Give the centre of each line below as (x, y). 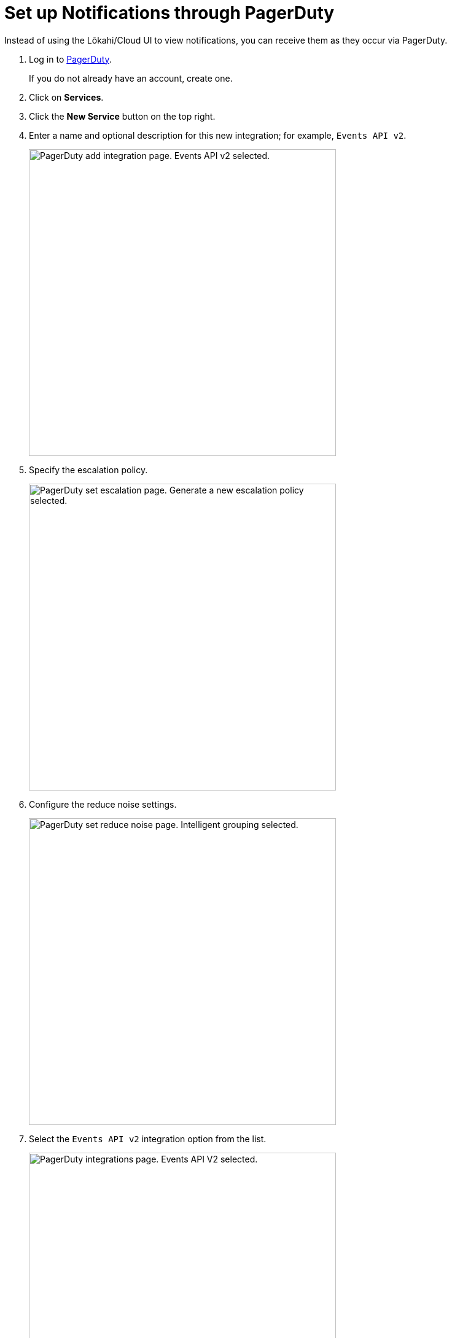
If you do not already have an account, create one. (131, 78)
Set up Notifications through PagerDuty (169, 13)
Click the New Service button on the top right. (122, 116)
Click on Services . (66, 97)
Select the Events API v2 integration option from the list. (148, 1139)
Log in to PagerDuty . (70, 59)
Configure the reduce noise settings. (103, 804)
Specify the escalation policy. (88, 470)
